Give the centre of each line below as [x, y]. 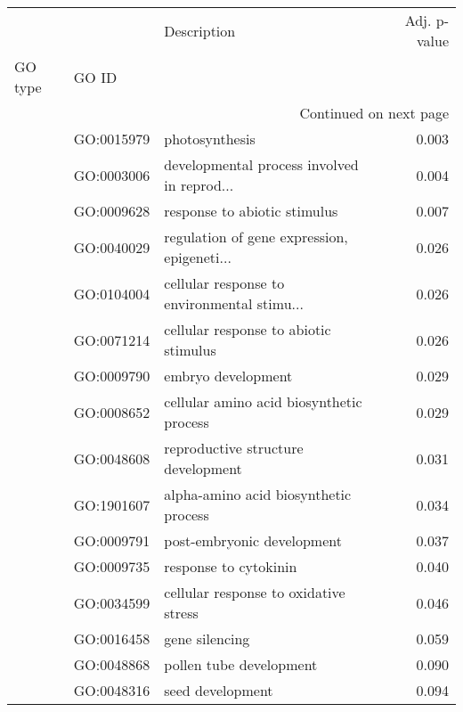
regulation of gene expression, [256, 237]
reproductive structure [234, 448]
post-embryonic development [253, 540]
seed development [219, 690]
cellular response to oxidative [255, 592]
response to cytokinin [231, 566]
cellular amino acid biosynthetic [263, 401]
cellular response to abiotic [248, 329]
